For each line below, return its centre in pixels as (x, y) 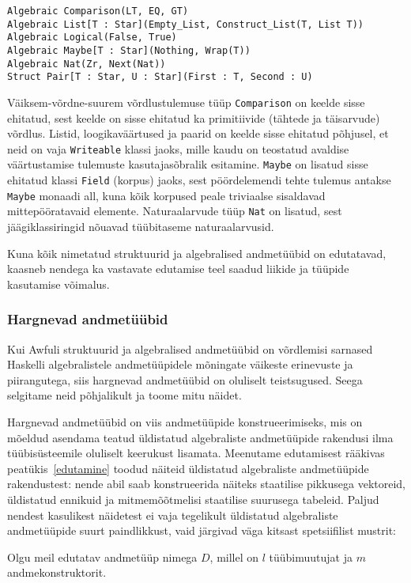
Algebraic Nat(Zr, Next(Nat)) (87, 64)
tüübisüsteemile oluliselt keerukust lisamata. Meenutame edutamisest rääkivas (196, 453)
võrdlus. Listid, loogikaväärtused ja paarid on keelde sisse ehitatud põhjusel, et (198, 133)
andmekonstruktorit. (57, 572)
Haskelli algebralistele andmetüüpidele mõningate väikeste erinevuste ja (180, 364)
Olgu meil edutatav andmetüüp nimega (102, 556)
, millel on (234, 556)
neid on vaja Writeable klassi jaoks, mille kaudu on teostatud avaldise (178, 148)
